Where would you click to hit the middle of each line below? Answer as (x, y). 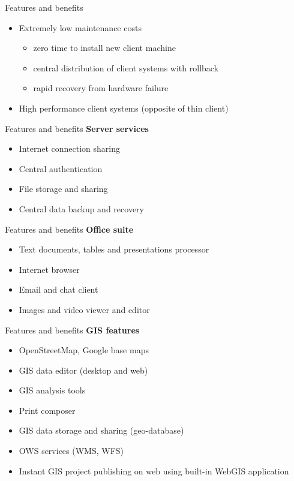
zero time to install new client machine (104, 48)
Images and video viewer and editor (84, 309)
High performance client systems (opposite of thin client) (124, 108)
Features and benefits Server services (77, 128)
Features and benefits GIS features (72, 330)
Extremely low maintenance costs (80, 27)
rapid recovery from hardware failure (101, 88)
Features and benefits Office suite (69, 229)
